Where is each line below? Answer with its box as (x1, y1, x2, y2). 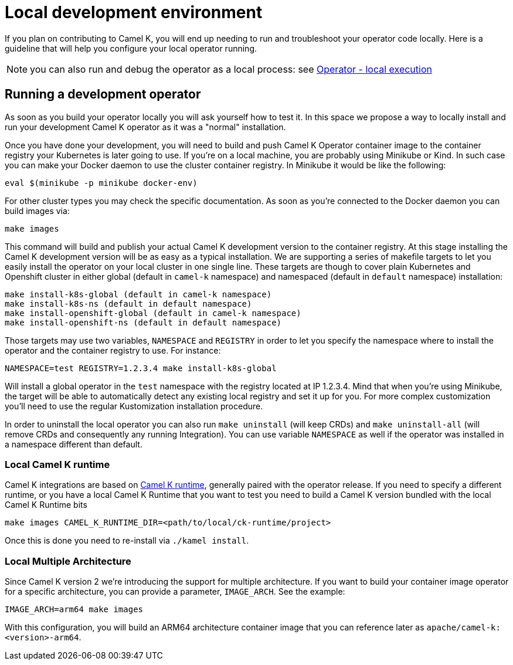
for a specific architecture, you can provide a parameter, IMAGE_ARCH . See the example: (5, 586, 345, 597)
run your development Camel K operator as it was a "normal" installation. (5, 121, 286, 132)
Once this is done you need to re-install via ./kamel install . (5, 535, 249, 546)
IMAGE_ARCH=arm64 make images (5, 605, 144, 615)
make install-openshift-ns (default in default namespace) (5, 317, 282, 327)
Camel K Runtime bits (5, 500, 87, 510)
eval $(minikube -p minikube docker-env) (5, 178, 198, 188)
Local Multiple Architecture (5, 555, 131, 567)
